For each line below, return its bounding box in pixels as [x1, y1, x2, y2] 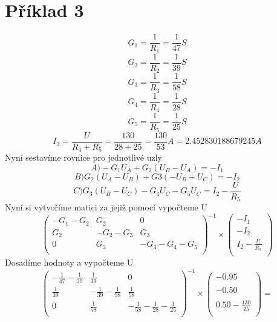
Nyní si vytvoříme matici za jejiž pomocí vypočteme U [5, 201, 207, 213]
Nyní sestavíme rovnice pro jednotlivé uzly [5, 151, 163, 164]
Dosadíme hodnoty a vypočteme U [5, 256, 134, 269]
